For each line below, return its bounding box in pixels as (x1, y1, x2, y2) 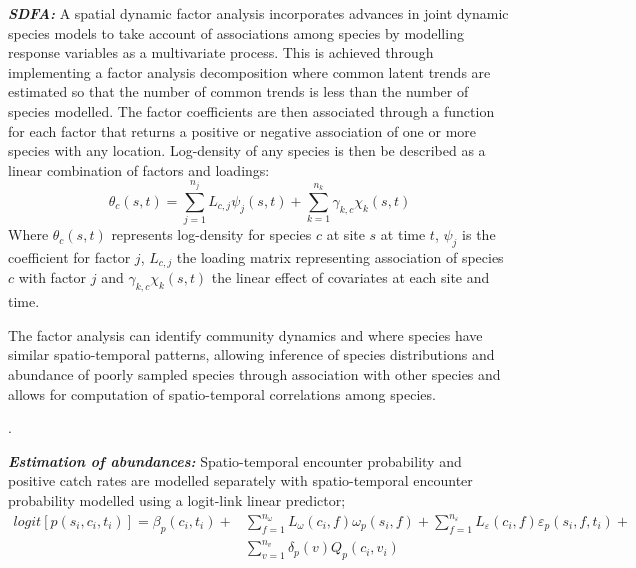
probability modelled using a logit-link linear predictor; (8, 489, 346, 510)
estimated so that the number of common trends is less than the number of (8, 81, 469, 102)
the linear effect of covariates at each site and (211, 267, 490, 288)
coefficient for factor (8, 246, 131, 267)
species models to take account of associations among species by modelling (8, 22, 464, 43)
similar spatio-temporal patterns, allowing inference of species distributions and (8, 344, 495, 365)
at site (326, 224, 365, 245)
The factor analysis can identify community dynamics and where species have (8, 324, 483, 345)
